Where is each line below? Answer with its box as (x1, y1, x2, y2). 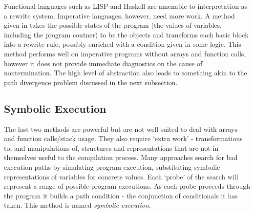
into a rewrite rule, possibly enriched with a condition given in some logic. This (4, 39, 241, 49)
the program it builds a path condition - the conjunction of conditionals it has (4, 190, 238, 200)
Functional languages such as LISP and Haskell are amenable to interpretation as (4, 1, 248, 11)
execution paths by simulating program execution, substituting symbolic (4, 161, 220, 172)
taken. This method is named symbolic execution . (4, 200, 151, 210)
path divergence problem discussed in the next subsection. (4, 77, 178, 87)
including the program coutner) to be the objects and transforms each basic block (4, 29, 249, 39)
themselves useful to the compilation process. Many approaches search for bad (4, 152, 238, 162)
